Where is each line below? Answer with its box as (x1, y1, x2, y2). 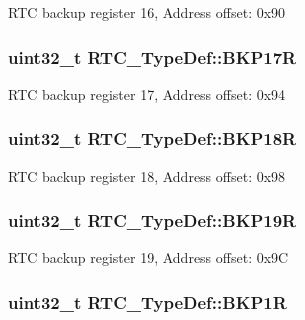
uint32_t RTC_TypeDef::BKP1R (8, 289, 287, 314)
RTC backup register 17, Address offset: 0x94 (8, 83, 286, 104)
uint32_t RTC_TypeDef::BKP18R (8, 126, 297, 151)
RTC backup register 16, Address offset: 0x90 (8, 2, 286, 22)
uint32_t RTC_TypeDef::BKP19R (8, 208, 297, 233)
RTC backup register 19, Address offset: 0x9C (8, 247, 289, 268)
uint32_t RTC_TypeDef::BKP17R (8, 44, 297, 69)
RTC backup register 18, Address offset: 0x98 (8, 165, 286, 186)
